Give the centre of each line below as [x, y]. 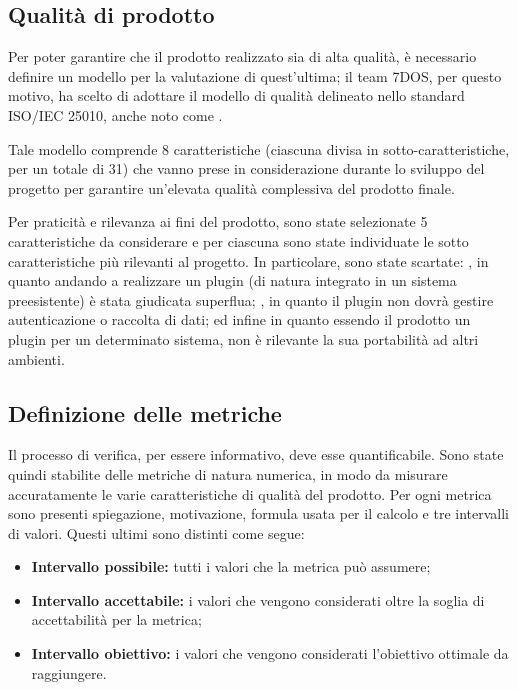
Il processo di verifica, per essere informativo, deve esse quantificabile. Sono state [256, 454]
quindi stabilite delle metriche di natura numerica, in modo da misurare [228, 473]
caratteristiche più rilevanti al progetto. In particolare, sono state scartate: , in [248, 260]
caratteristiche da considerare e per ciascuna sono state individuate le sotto [238, 240]
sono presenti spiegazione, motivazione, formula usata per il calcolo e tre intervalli [258, 513]
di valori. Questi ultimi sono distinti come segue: [156, 532]
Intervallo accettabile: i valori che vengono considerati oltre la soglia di [258, 599]
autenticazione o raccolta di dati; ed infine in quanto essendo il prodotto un [239, 319]
